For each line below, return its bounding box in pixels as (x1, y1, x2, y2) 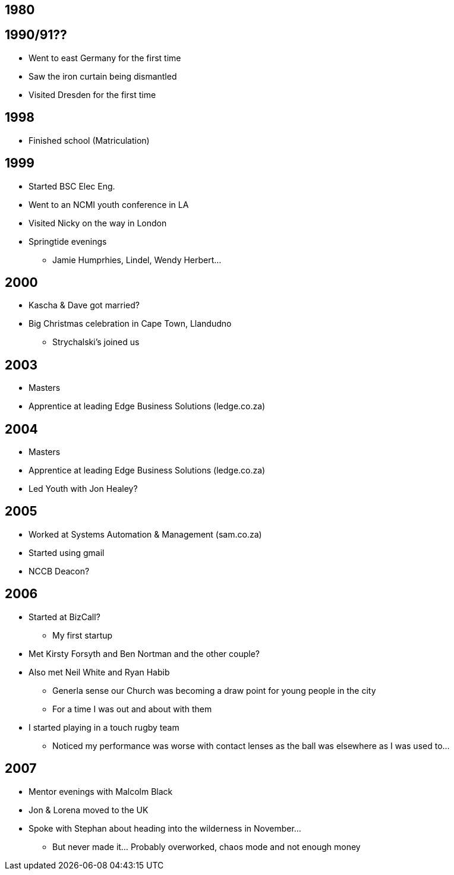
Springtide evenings (29, 236, 107, 247)
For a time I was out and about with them (52, 703, 212, 714)
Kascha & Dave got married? (29, 300, 140, 311)
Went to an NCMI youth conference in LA (29, 199, 189, 210)
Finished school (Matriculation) (29, 135, 150, 146)
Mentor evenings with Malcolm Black (29, 786, 173, 797)
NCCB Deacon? (29, 566, 90, 576)
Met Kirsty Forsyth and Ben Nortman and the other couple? (29, 648, 260, 659)
